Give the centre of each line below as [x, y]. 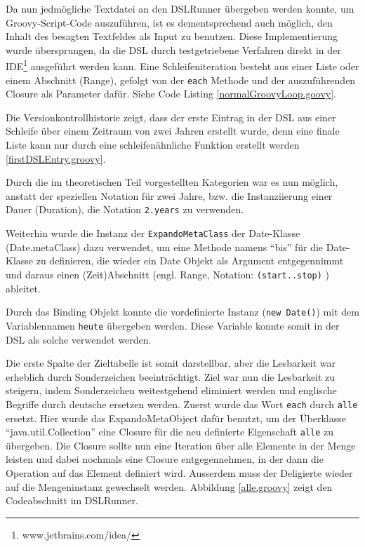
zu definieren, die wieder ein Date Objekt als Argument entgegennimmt [190, 261]
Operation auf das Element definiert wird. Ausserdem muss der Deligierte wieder [179, 472]
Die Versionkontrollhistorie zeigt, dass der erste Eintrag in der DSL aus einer [171, 117]
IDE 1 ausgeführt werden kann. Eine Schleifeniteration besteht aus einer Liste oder [182, 65]
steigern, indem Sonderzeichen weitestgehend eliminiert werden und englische [171, 390]
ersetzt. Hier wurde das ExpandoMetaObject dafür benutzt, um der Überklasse [176, 418]
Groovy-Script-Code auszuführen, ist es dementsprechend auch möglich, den [169, 22]
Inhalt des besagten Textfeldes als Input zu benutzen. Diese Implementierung [172, 36]
